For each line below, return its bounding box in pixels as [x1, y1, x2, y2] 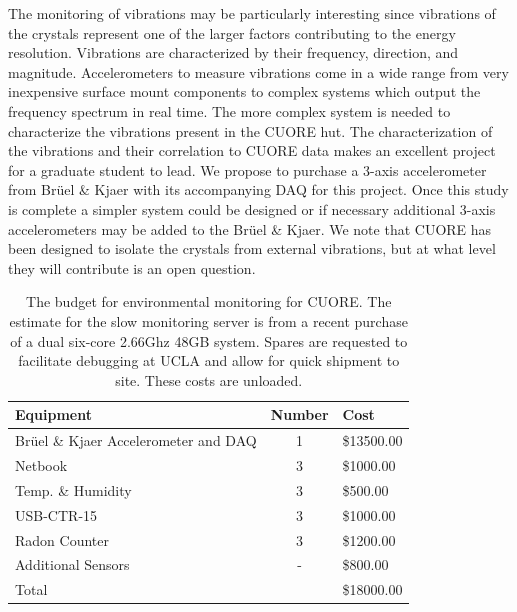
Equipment [15, 404, 92, 425]
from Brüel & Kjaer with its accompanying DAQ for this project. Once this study [8, 179, 509, 200]
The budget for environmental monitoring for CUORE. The [26, 291, 392, 312]
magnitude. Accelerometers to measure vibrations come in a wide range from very [8, 61, 509, 82]
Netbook [15, 454, 68, 475]
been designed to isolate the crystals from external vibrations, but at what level [8, 238, 496, 259]
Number [270, 404, 329, 425]
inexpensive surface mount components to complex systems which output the [8, 81, 481, 102]
